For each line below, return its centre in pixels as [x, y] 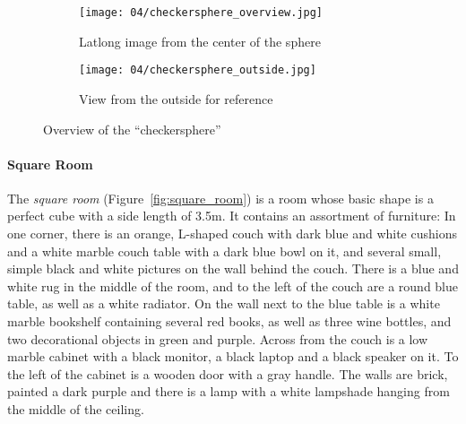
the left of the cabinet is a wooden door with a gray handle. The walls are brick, [228, 373]
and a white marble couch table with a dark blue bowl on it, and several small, [224, 251]
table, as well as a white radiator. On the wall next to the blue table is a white [224, 303]
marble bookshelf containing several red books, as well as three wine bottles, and [229, 321]
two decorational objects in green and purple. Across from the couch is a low [218, 338]
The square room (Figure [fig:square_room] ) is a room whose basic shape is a [220, 198]
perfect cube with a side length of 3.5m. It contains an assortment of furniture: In [232, 216]
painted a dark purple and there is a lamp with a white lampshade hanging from [229, 391]
